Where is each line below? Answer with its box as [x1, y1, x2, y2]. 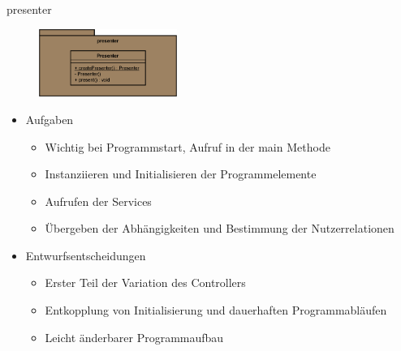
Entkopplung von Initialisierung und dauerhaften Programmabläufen [45, 302, 387, 319]
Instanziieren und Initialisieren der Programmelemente [45, 165, 317, 182]
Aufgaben [25, 110, 74, 127]
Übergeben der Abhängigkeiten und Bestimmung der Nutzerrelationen [45, 220, 395, 237]
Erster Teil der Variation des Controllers [45, 274, 246, 291]
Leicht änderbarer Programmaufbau [45, 328, 224, 345]
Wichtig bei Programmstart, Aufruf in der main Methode [45, 138, 330, 155]
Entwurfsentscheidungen [25, 246, 146, 263]
